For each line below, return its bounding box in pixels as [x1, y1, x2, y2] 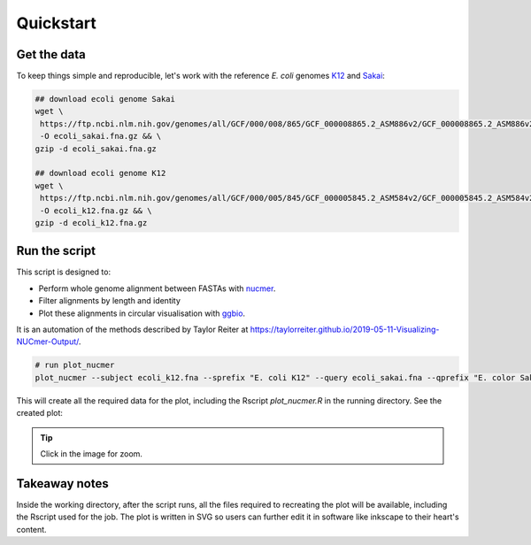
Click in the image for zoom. [40, 448, 143, 459]
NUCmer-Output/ [16, 336, 80, 347]
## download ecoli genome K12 [35, 168, 166, 179]
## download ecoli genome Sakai [35, 94, 176, 104]
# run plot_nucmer [35, 360, 115, 371]
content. [16, 524, 48, 534]
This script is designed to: [16, 266, 111, 278]
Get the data [16, 47, 86, 62]
